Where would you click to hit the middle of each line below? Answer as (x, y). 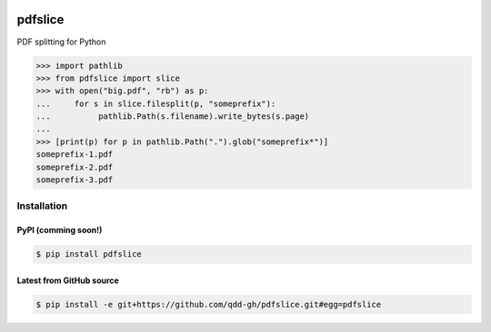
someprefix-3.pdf (75, 180)
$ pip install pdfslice (89, 254)
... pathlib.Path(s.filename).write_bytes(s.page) (173, 117)
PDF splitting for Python (61, 42)
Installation (42, 206)
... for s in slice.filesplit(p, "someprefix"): (156, 103)
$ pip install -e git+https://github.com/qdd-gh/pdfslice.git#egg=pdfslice (209, 304)
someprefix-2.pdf (75, 167)
